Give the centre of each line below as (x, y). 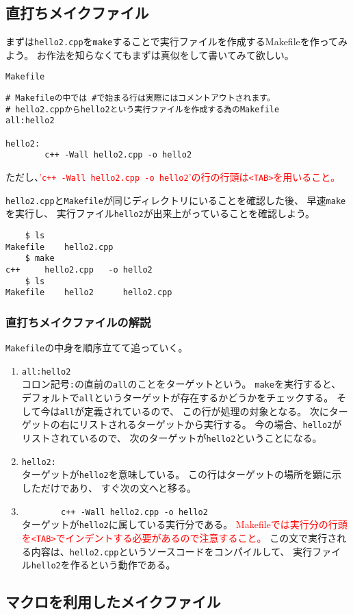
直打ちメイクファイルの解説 (78, 322)
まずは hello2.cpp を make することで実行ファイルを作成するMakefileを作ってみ (177, 41)
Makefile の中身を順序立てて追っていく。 (97, 348)
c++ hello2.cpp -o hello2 (79, 269)
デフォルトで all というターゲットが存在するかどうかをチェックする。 (178, 398)
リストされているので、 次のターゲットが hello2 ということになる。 (172, 438)
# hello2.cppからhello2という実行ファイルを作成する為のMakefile (143, 109)
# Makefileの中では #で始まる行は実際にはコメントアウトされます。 (140, 98)
